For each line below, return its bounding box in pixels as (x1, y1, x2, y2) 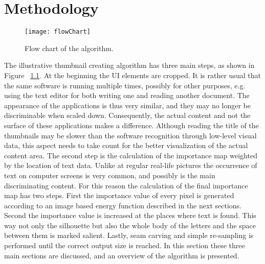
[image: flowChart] (25, 28, 91, 36)
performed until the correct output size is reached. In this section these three (4, 240, 245, 251)
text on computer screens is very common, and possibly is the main (4, 170, 215, 180)
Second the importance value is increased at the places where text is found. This (4, 210, 256, 221)
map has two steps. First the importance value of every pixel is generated (4, 190, 234, 201)
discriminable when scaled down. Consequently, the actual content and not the (4, 110, 251, 121)
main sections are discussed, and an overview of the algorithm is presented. (4, 250, 239, 260)
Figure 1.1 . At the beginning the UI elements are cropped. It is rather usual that (4, 69, 261, 80)
